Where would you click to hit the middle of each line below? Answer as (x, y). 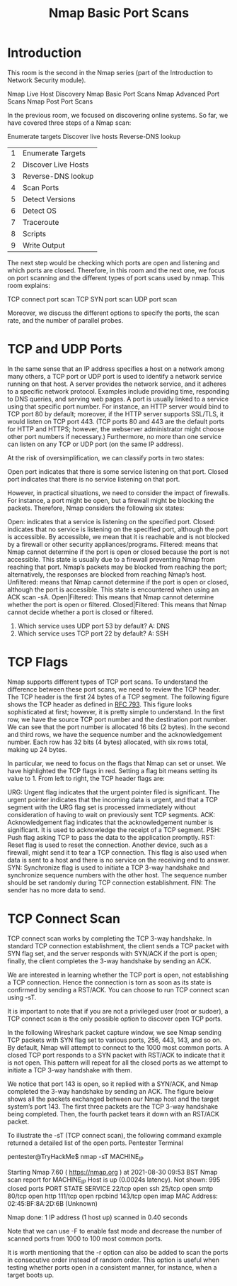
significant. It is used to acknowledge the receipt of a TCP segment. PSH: (114, 830)
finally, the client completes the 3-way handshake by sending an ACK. (109, 961)
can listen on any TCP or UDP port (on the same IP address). (96, 444)
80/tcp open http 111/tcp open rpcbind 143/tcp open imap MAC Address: (112, 1196)
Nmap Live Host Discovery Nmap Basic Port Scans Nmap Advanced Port (114, 94)
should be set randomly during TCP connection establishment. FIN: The (112, 882)
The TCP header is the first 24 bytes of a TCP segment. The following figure (118, 697)
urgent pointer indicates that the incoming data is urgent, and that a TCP (112, 799)
